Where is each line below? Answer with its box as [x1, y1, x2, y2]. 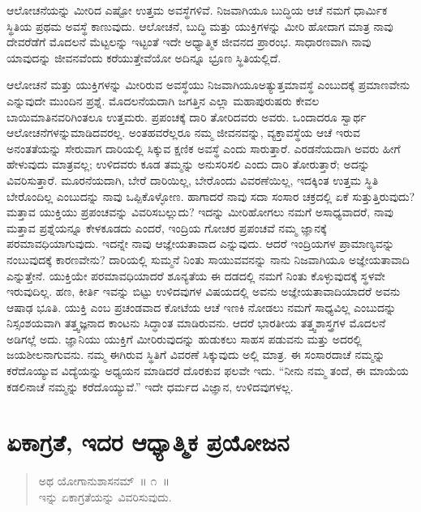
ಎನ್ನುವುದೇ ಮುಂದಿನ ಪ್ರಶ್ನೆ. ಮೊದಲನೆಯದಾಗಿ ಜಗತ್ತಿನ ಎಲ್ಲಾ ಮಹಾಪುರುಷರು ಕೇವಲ [6, 92, 320, 109]
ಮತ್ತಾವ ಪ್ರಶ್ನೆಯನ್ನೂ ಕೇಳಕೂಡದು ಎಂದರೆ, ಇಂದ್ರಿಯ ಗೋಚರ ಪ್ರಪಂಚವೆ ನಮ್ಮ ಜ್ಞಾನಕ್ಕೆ [6, 219, 327, 236]
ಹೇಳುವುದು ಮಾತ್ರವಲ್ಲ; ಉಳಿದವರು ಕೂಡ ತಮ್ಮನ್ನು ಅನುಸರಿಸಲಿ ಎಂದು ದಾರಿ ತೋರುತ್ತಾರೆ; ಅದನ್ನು [6, 156, 370, 173]
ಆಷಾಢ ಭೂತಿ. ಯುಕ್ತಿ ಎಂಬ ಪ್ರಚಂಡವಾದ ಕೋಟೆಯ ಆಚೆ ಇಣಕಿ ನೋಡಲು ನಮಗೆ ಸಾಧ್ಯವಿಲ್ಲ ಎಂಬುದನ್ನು [6, 298, 397, 315]
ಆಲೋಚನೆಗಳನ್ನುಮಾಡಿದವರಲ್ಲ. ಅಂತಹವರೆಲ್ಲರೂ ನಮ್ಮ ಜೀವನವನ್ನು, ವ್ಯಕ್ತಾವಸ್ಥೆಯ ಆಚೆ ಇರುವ [6, 124, 361, 141]
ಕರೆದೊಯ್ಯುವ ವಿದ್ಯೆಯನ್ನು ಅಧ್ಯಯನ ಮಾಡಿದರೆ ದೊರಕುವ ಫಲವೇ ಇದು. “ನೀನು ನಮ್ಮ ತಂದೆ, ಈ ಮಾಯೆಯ [6, 362, 409, 379]
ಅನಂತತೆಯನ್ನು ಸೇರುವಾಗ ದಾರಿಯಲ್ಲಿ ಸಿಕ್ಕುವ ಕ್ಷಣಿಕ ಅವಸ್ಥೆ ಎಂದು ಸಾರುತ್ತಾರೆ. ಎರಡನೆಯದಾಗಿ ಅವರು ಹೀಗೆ [6, 139, 401, 156]
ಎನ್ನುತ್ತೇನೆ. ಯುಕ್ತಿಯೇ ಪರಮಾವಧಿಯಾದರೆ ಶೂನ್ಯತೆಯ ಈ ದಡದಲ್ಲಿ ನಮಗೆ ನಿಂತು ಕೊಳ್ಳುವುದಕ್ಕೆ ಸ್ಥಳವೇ [6, 267, 385, 284]
